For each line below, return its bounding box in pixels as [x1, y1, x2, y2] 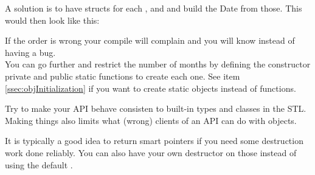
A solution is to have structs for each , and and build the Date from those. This [5, 2, 302, 14]
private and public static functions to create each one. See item [5, 69, 240, 82]
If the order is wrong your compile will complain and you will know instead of [5, 34, 295, 47]
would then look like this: [5, 13, 100, 26]
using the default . [5, 158, 73, 171]
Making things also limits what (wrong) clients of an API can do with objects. [5, 114, 297, 126]
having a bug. [5, 46, 56, 58]
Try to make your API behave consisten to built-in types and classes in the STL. [5, 102, 306, 115]
